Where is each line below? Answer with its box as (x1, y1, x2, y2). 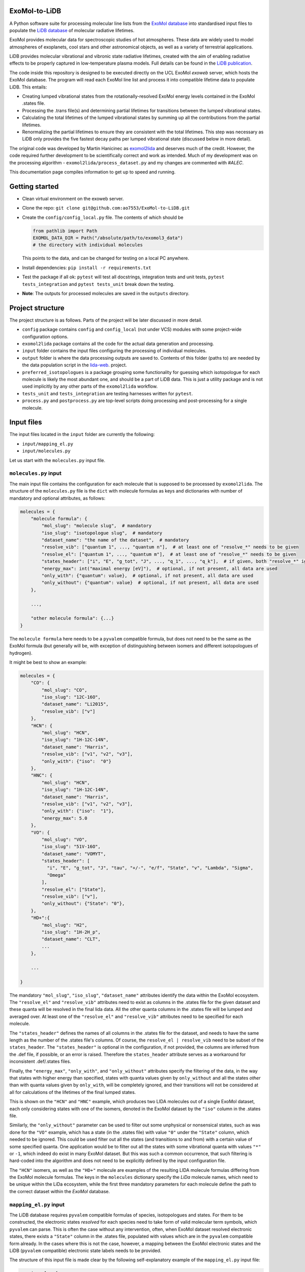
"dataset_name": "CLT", (41, 936, 101, 942)
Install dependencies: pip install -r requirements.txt (22, 265, 151, 271)
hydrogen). (9, 650, 33, 656)
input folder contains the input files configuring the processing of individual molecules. (22, 348, 207, 354)
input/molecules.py (22, 448, 71, 454)
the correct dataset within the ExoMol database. (9, 1188, 110, 1194)
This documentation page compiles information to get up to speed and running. (9, 168, 176, 175)
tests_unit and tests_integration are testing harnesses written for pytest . (22, 390, 193, 396)
